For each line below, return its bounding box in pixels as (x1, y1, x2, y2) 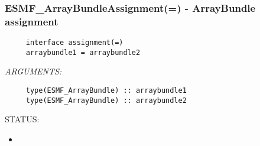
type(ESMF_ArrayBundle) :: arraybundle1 (25, 86, 187, 95)
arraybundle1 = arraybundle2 (25, 48, 141, 57)
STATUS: (5, 113, 40, 125)
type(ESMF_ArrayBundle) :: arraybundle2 (25, 96, 187, 105)
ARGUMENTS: (5, 65, 62, 77)
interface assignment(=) (25, 38, 123, 47)
